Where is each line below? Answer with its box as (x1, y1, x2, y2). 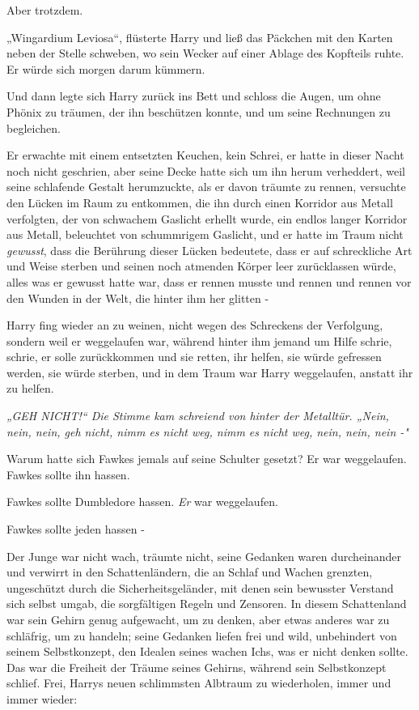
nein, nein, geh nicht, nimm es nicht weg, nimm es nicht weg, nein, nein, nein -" (6, 423, 408, 440)
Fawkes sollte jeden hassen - (6, 521, 145, 538)
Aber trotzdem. (6, 2, 83, 18)
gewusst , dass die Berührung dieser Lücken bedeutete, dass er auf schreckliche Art (6, 241, 413, 258)
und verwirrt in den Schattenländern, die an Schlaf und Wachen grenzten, (6, 563, 373, 580)
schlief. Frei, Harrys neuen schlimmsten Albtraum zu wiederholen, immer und (6, 674, 391, 691)
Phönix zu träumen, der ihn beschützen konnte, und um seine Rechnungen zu (6, 103, 391, 120)
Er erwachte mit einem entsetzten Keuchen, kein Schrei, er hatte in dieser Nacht (6, 147, 404, 164)
